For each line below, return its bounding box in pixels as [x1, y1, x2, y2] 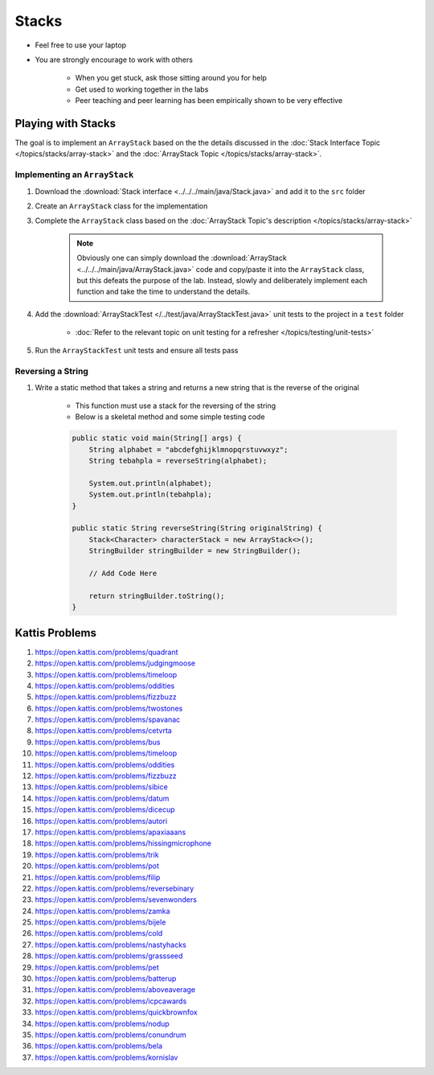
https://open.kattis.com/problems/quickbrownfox [35, 1007, 198, 1017]
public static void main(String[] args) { [72, 434, 242, 443]
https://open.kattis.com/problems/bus [35, 737, 161, 747]
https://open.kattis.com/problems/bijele [35, 917, 166, 927]
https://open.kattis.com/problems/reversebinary [35, 883, 194, 893]
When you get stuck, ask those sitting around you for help [75, 73, 267, 83]
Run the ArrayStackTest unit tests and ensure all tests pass [35, 346, 239, 356]
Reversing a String [14, 366, 88, 377]
